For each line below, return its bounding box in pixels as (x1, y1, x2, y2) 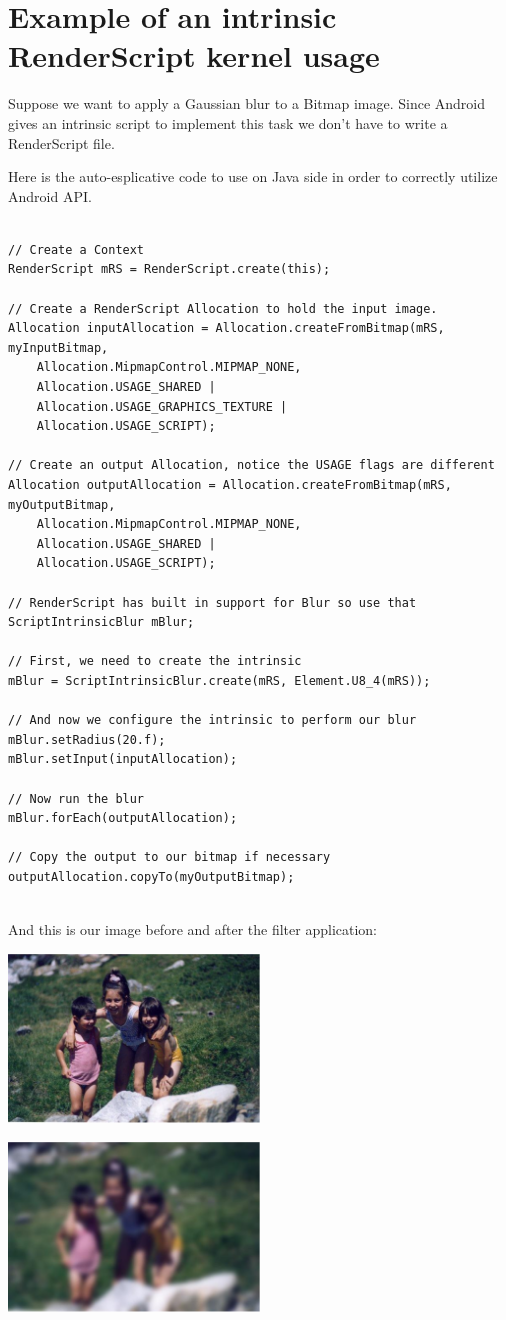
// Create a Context (8, 242, 145, 257)
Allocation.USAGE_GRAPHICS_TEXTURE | (36, 399, 288, 414)
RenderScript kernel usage (8, 35, 380, 76)
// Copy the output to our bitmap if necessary (8, 850, 331, 865)
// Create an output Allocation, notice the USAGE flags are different (8, 458, 495, 473)
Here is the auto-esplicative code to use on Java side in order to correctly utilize (8, 166, 498, 187)
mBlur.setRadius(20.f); (8, 732, 166, 747)
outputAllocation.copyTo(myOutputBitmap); (8, 869, 295, 884)
